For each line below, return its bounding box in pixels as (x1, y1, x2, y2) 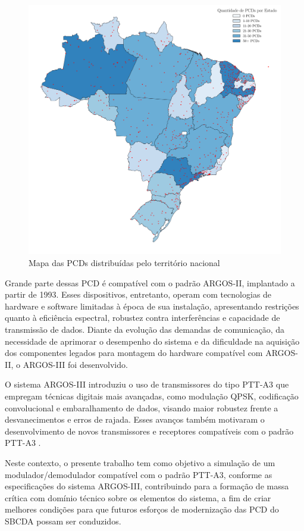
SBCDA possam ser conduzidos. (5, 514, 121, 527)
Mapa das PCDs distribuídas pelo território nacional (29, 257, 220, 269)
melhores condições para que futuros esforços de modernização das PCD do (5, 503, 279, 516)
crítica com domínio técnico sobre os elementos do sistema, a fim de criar (5, 491, 271, 504)
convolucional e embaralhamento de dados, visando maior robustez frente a (5, 401, 278, 414)
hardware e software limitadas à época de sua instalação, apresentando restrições (5, 299, 299, 312)
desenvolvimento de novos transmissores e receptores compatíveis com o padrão (5, 424, 294, 437)
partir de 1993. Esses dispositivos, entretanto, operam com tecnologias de (5, 288, 272, 301)
